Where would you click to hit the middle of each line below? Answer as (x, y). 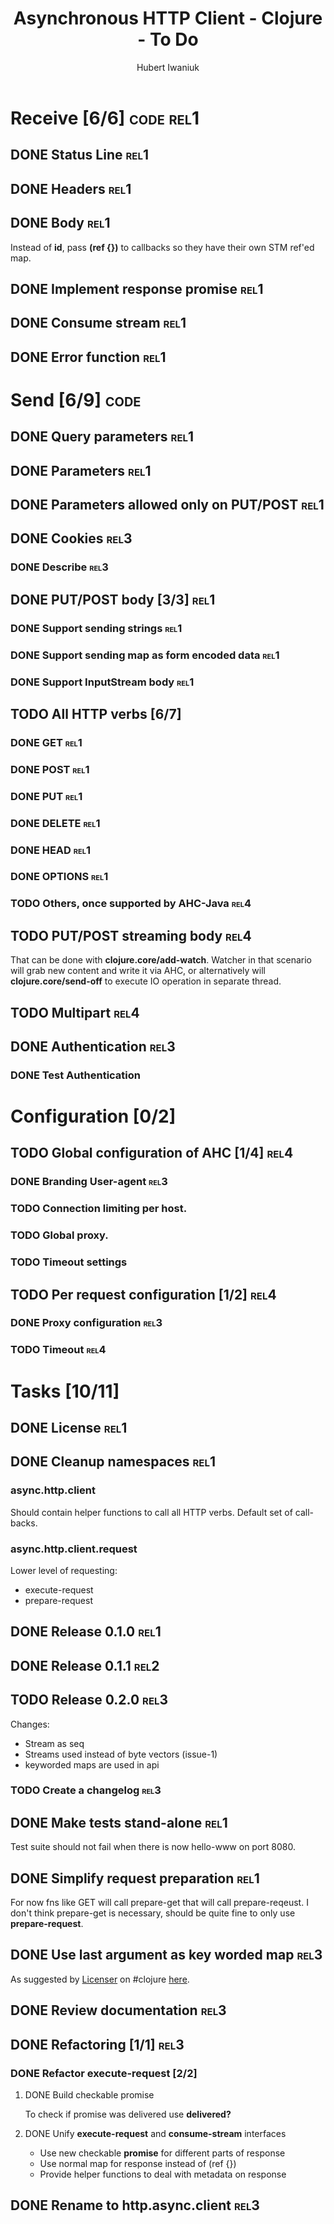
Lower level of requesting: (64, 1570)
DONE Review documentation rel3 (118, 2010)
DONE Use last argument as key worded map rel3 (166, 1955)
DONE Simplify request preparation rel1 (135, 1878)
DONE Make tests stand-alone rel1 (119, 1822)
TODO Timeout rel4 (58, 1350)
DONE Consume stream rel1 (98, 323)
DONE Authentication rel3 (93, 1046)
